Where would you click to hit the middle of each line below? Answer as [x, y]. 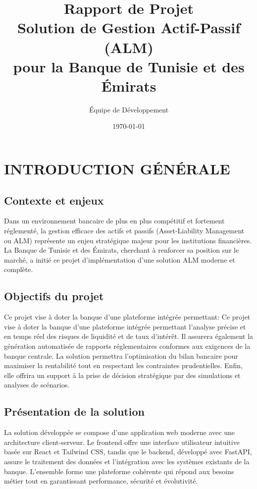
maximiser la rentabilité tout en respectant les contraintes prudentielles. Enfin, [123, 365]
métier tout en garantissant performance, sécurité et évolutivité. [101, 481]
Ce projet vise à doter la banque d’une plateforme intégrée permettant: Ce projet [127, 317]
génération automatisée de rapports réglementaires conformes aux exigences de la [127, 346]
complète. [19, 269]
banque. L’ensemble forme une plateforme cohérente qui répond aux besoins [119, 471]
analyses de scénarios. [37, 385]
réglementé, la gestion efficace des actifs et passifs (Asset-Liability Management [124, 231]
